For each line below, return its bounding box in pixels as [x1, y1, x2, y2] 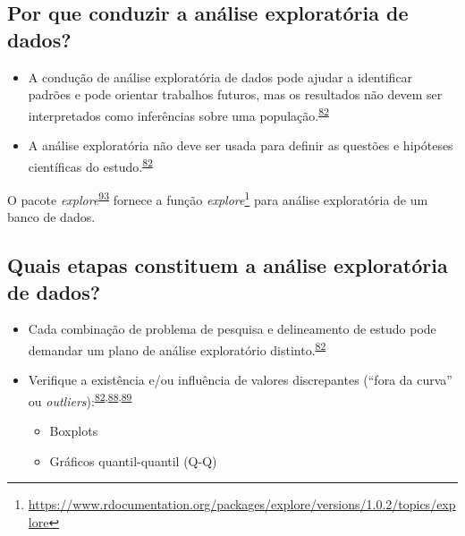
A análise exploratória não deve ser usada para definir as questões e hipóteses [28, 136, 453, 155]
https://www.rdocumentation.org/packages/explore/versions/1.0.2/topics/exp [28, 495, 456, 514]
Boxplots [49, 421, 98, 439]
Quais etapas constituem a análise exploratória [7, 251, 448, 279]
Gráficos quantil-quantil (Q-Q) [49, 451, 217, 470]
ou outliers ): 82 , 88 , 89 [28, 388, 132, 410]
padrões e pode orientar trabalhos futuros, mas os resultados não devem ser [28, 85, 443, 104]
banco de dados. [7, 208, 96, 226]
